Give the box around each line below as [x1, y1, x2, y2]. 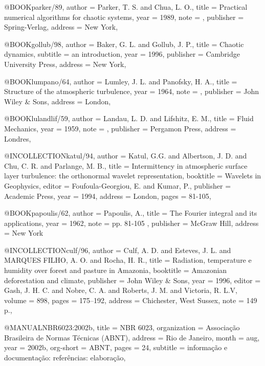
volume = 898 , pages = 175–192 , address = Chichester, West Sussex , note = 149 [4, 294, 257, 305]
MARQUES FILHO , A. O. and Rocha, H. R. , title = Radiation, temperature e [4, 255, 252, 265]
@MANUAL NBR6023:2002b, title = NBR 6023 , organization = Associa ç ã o [4, 322, 240, 333]
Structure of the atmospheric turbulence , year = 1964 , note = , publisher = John [4, 86, 259, 97]
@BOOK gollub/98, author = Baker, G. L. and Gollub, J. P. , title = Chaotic [4, 38, 244, 49]
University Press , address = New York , [4, 58, 126, 69]
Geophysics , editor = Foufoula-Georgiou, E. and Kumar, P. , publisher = [4, 180, 231, 191]
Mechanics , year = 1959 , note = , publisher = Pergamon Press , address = [4, 123, 236, 133]
